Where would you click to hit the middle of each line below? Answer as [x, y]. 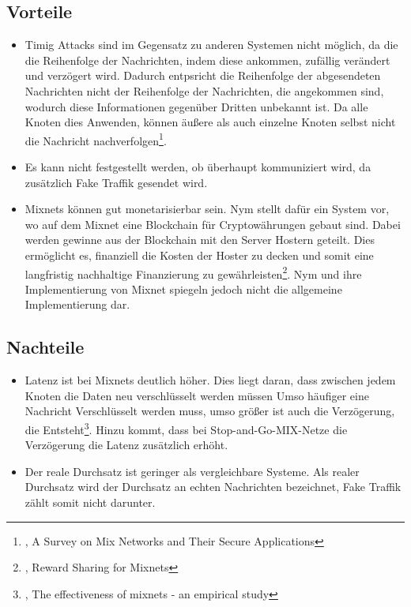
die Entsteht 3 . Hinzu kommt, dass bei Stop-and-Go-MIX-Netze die [186, 428]
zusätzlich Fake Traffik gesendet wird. [116, 182]
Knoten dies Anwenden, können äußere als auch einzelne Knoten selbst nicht [210, 122]
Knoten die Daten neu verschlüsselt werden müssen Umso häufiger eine [197, 395]
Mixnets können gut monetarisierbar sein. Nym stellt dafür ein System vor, [207, 209]
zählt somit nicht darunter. [90, 502]
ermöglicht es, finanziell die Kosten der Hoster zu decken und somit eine [199, 255]
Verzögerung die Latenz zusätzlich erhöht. [126, 445]
